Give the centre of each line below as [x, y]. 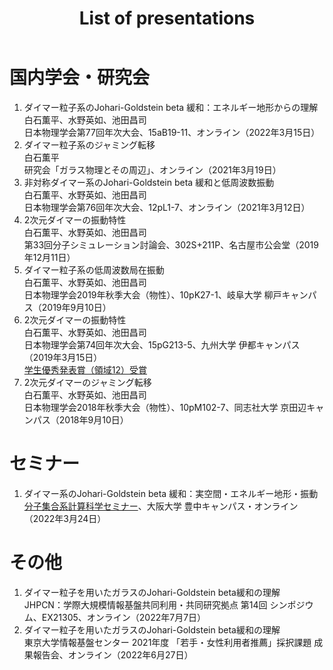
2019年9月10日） [76, 307]
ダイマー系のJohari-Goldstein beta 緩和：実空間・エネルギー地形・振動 [171, 493]
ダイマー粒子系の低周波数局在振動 [94, 269]
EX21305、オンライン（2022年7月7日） [124, 617]
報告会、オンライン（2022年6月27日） [113, 654]
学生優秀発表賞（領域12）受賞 [85, 369]
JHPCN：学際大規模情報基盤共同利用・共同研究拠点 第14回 [145, 604]
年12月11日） [49, 257]
